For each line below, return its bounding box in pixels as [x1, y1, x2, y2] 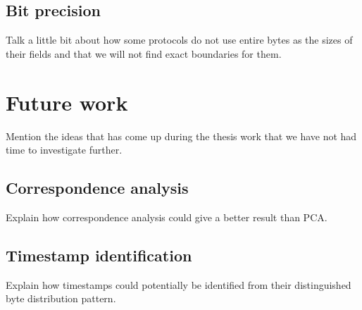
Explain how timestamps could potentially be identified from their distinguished [6, 277, 351, 292]
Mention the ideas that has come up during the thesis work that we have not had [6, 128, 357, 143]
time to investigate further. [6, 142, 123, 157]
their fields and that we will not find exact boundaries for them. [6, 46, 282, 61]
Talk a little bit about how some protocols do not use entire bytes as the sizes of [6, 32, 353, 47]
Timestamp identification [6, 244, 192, 266]
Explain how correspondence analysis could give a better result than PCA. [6, 209, 327, 224]
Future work [6, 87, 128, 116]
